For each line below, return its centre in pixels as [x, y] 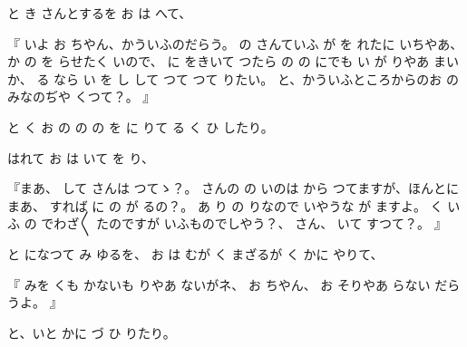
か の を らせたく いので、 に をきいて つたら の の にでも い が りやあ [219, 61]
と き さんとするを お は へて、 [100, 13]
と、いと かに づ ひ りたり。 [92, 332]
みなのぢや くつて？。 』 [82, 96]
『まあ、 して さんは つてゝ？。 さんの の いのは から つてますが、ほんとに [233, 188]
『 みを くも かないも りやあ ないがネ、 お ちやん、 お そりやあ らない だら [234, 284]
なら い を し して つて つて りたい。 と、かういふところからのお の [257, 78]
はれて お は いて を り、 [81, 157]
